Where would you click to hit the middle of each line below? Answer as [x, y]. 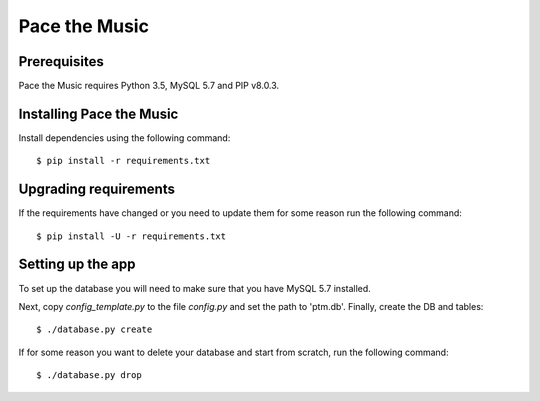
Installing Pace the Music [98, 113]
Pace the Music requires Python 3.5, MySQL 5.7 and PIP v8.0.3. [149, 86]
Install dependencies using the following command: [124, 137]
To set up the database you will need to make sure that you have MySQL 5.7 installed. [195, 288]
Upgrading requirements [96, 189]
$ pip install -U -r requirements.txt [131, 236]
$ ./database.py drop [89, 375]
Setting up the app [77, 264]
